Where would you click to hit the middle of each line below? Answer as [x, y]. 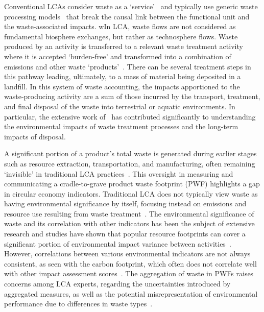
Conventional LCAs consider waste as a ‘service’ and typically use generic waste [131, 6]
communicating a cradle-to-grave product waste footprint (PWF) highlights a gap [132, 184]
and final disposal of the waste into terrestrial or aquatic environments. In [120, 106]
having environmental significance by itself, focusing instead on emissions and [125, 203]
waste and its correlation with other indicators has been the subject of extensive [129, 223]
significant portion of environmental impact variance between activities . [118, 243]
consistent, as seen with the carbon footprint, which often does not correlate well [130, 263]
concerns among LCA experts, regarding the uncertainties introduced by [117, 284]
